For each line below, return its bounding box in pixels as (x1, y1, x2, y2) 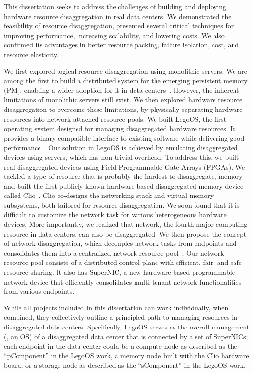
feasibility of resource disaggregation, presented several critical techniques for (4, 21, 234, 31)
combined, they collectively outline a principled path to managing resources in (4, 312, 238, 322)
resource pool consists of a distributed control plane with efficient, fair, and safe (4, 257, 242, 267)
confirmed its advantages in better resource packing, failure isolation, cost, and (4, 40, 239, 50)
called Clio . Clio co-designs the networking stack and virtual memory (4, 190, 214, 200)
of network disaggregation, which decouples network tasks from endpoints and (4, 238, 237, 248)
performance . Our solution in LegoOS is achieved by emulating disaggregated (4, 142, 238, 153)
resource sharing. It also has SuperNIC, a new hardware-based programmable (4, 267, 235, 277)
